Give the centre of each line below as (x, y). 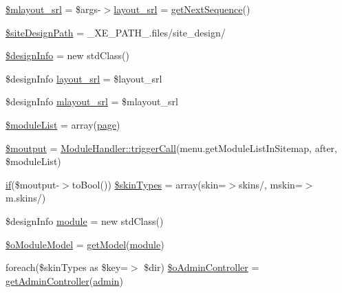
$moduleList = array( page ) (63, 124)
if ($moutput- (33, 184)
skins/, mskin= (270, 184)
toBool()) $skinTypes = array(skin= (149, 184)
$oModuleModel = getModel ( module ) (85, 244)
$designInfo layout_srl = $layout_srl (84, 78)
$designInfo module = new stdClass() (85, 220)
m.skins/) (26, 198)
